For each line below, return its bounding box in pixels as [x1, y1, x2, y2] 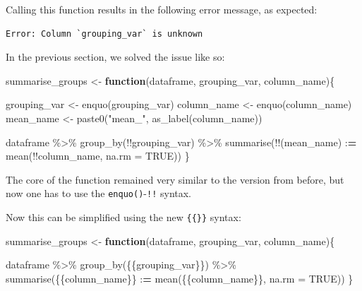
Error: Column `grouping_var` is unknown [6, 28, 203, 39]
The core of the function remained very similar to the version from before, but [6, 172, 344, 186]
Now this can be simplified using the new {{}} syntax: [6, 210, 241, 224]
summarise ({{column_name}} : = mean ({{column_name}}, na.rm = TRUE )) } [6, 271, 354, 285]
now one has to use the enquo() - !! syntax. [6, 186, 192, 201]
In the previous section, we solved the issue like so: [6, 49, 225, 64]
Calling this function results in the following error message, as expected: [6, 2, 318, 16]
